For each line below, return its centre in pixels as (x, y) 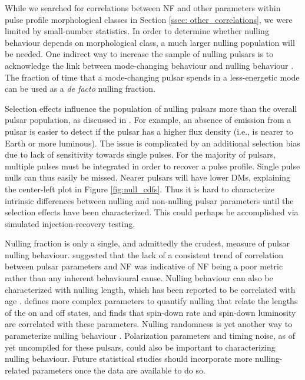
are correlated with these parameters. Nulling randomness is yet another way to (149, 324)
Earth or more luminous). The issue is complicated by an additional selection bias (152, 143)
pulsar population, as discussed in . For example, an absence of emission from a (148, 120)
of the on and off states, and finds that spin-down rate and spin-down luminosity (150, 312)
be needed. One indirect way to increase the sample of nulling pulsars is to (139, 54)
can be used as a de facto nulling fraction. (80, 89)
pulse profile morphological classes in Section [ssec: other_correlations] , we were (149, 19)
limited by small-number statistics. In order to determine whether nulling (137, 31)
